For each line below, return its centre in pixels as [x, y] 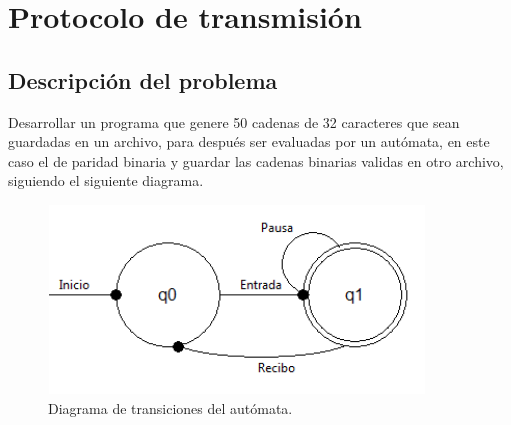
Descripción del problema [143, 79]
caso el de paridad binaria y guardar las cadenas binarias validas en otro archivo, [256, 160]
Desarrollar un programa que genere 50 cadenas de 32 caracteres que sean [234, 121]
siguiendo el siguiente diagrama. [106, 180]
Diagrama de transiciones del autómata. [170, 407]
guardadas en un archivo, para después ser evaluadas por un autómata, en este [249, 141]
